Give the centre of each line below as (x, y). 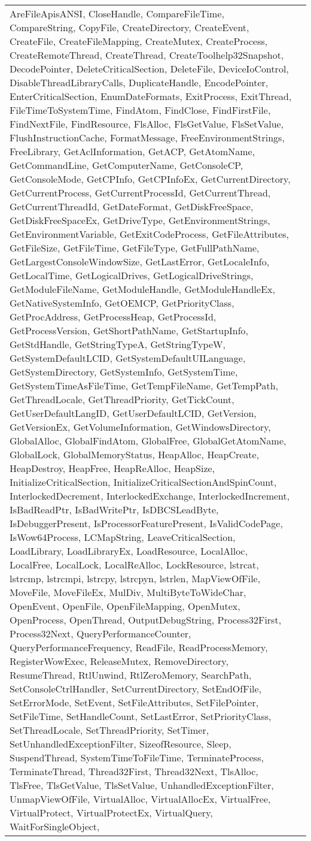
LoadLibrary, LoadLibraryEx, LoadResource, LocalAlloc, (129, 551)
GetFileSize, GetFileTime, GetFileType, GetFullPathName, (135, 248)
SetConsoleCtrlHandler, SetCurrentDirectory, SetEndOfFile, (136, 689)
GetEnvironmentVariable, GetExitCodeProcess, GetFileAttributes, (150, 234)
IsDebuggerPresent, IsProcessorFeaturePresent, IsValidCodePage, (146, 523)
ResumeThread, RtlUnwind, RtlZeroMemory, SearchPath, (131, 675)
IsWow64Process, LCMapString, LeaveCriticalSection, (123, 537)
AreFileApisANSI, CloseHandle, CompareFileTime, (117, 13)
